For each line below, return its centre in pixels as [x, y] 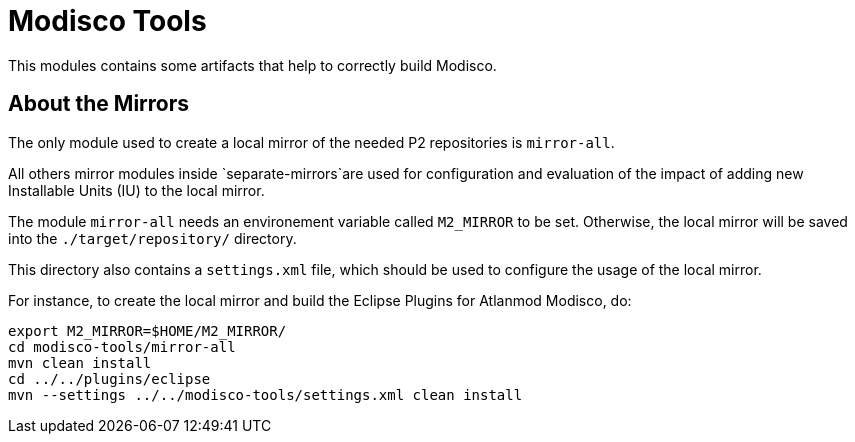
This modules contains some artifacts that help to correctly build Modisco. [252, 65]
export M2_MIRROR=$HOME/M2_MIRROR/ [147, 330]
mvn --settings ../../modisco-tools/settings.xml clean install [265, 394]
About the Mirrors [99, 104]
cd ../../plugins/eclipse [109, 378]
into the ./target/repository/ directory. [152, 238]
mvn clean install [80, 362]
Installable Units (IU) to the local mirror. [136, 190]
